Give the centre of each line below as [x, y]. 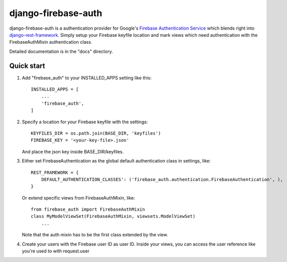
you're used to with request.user [56, 251]
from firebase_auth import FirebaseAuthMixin [88, 209]
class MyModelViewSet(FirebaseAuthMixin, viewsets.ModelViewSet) [113, 216]
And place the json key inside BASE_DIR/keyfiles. [73, 151]
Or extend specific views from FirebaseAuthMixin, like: [79, 198]
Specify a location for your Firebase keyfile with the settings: [85, 122]
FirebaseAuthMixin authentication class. [51, 42]
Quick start [27, 66]
